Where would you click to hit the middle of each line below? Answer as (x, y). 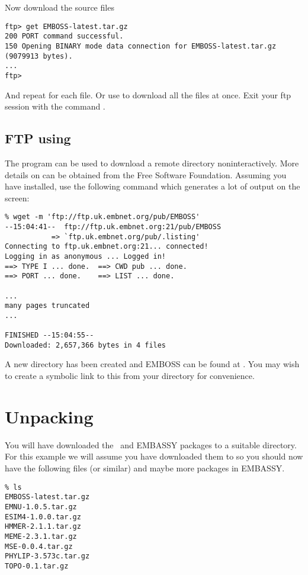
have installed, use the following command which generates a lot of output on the (153, 186)
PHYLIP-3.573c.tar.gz (47, 556)
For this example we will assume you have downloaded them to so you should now (154, 456)
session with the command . (55, 106)
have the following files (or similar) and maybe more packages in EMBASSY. (145, 468)
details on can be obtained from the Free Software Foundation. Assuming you (146, 174)
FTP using (38, 138)
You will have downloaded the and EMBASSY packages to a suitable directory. (151, 444)
